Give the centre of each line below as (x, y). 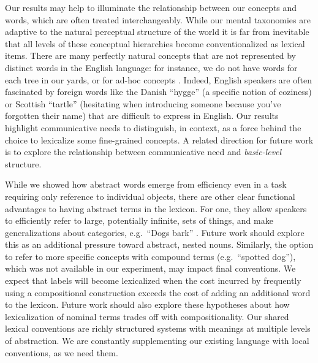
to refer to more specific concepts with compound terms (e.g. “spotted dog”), (150, 256)
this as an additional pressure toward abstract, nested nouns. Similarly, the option (159, 244)
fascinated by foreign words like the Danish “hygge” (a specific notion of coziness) (158, 92)
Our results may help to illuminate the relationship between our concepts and (151, 7)
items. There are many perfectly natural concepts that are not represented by (150, 55)
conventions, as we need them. (62, 352)
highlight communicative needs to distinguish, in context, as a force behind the (153, 127)
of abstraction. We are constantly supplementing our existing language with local (157, 341)
